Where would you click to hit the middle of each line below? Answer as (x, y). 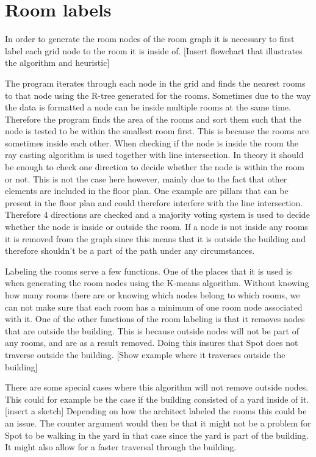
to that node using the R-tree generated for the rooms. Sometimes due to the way (158, 95)
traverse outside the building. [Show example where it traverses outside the (145, 354)
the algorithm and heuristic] (57, 63)
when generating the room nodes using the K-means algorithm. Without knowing (157, 283)
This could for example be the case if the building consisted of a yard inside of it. (157, 399)
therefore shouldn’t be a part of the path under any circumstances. (130, 250)
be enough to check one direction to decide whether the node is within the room (155, 167)
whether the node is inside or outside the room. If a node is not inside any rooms (156, 227)
